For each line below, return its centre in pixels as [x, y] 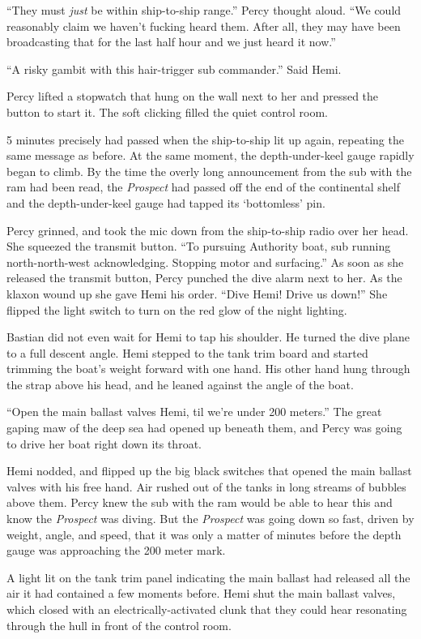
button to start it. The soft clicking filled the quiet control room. [167, 112]
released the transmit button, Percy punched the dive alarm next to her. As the [204, 278]
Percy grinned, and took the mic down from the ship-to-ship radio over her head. [208, 230]
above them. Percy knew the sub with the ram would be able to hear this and [200, 502]
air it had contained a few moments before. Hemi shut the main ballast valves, [201, 593]
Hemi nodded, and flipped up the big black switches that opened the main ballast [209, 471]
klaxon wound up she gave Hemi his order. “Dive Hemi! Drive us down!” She [197, 293]
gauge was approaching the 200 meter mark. [116, 550]
